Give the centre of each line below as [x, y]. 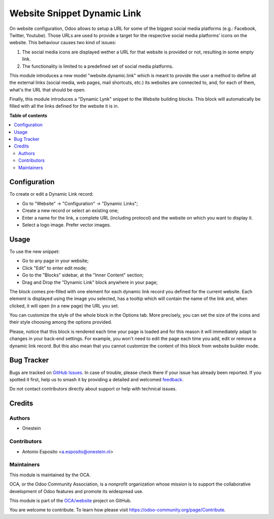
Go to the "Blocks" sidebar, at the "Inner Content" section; [83, 275]
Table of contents [28, 115]
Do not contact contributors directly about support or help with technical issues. [93, 389]
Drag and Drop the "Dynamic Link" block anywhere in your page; [90, 282]
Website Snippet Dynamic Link [75, 13]
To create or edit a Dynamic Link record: [52, 194]
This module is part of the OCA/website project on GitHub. [71, 500]
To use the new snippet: [35, 251]
